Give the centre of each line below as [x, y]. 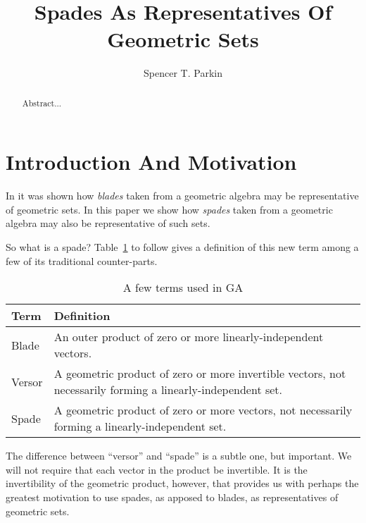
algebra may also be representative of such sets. [108, 223]
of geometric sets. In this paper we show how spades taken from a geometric [169, 209]
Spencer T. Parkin [183, 73]
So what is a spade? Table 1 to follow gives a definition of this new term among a [182, 247]
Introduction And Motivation [151, 162]
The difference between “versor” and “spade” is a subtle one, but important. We [179, 456]
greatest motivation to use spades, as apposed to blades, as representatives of [172, 497]
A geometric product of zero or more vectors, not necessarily [203, 410]
